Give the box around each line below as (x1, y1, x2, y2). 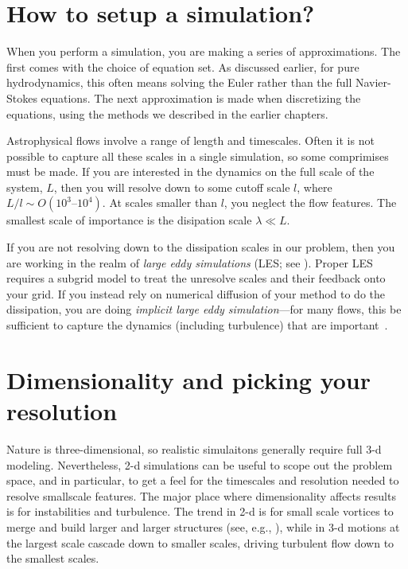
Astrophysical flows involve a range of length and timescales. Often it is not (6, 132, 375, 149)
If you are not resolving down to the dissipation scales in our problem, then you (6, 239, 395, 255)
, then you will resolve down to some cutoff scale (53, 178, 290, 195)
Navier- (355, 74, 391, 91)
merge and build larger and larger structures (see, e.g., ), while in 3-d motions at (6, 518, 400, 535)
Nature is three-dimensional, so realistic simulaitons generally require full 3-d (6, 440, 382, 457)
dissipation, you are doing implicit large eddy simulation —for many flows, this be (6, 301, 402, 318)
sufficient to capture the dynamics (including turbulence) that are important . (6, 317, 388, 333)
